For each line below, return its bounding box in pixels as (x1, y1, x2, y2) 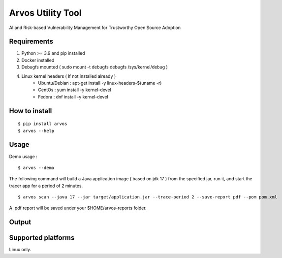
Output (9, 218, 31, 226)
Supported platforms (9, 234, 75, 242)
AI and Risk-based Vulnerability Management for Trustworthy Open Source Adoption (9, 25, 181, 31)
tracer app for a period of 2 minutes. (9, 183, 83, 189)
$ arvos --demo (18, 165, 55, 170)
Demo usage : (9, 153, 38, 160)
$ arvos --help (18, 128, 55, 133)
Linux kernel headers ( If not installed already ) (21, 73, 116, 79)
